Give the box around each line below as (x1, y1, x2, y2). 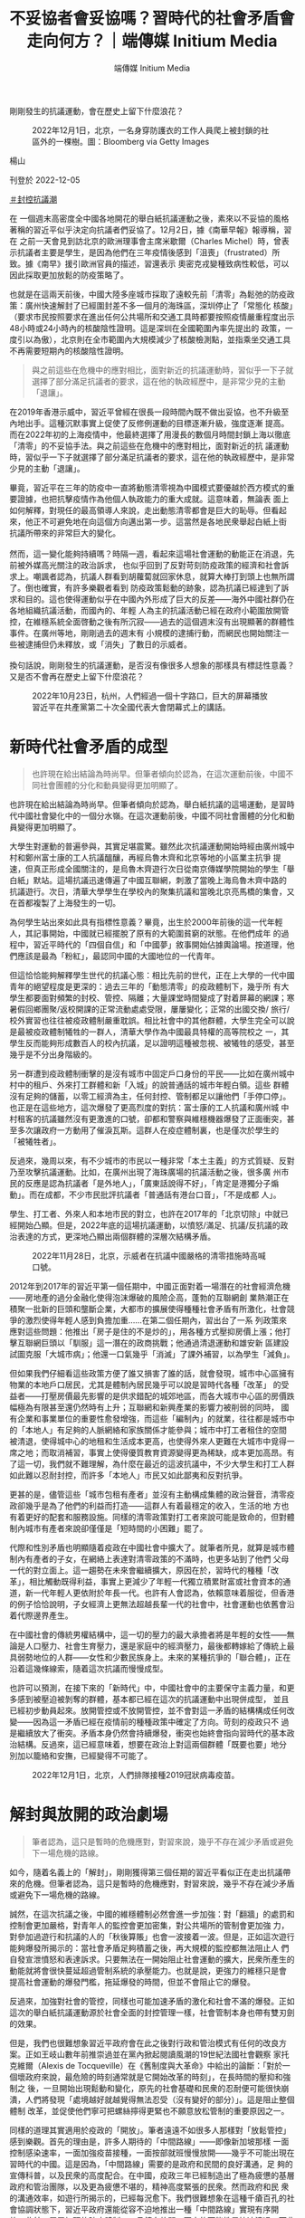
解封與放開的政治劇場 (9, 1804, 169, 1825)
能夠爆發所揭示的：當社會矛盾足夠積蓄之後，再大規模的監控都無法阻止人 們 (9, 1942, 290, 1953)
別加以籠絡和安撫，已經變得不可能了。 (9, 1750, 152, 1761)
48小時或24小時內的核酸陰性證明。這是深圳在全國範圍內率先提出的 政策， (9, 322, 286, 333)
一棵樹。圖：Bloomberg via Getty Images (55, 136, 210, 147)
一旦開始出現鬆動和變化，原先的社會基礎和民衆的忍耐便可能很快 (43, 2082, 281, 2093)
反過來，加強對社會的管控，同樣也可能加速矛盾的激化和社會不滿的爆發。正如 (9, 1995, 295, 2006)
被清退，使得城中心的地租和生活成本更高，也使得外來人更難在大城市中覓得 (9, 1435, 287, 1446)
